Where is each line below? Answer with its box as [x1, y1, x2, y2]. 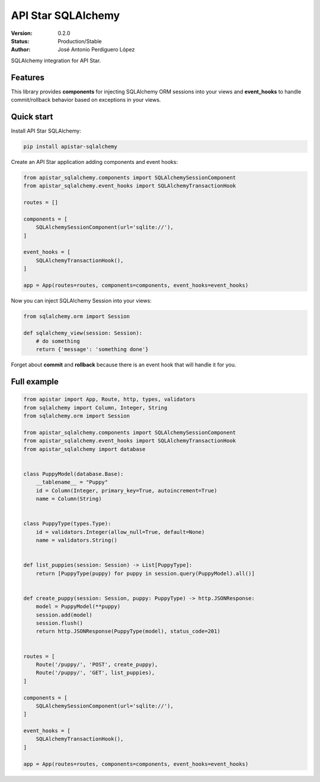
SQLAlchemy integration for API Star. [11, 57, 101, 64]
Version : [11, 30, 33, 37]
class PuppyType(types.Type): [23, 520, 111, 527]
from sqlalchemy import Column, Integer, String [23, 404, 168, 411]
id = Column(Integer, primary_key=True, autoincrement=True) [36, 487, 217, 494]
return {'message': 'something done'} [36, 346, 149, 353]
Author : [11, 46, 31, 53]
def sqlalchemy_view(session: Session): [23, 329, 142, 336]
